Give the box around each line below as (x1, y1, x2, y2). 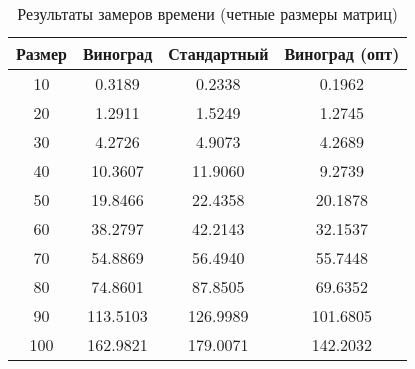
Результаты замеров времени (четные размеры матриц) (17, 2, 398, 25)
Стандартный (168, 42, 269, 65)
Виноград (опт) (284, 42, 400, 65)
